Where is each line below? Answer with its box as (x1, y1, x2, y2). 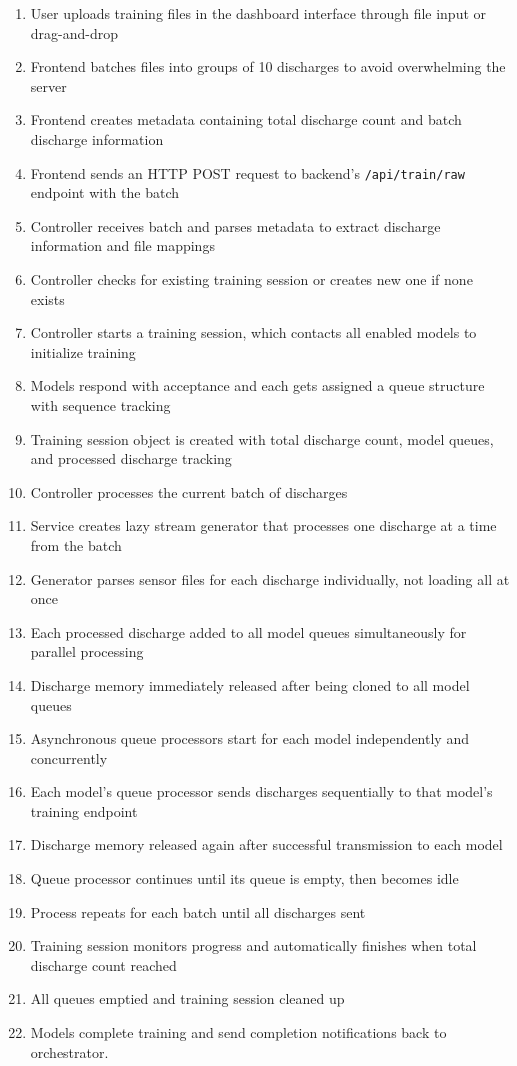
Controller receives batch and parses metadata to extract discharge (30, 215, 441, 236)
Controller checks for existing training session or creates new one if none (30, 269, 473, 289)
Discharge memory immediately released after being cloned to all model (30, 674, 470, 695)
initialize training (30, 341, 136, 362)
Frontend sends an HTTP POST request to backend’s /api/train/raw (30, 162, 465, 183)
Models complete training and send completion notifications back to (30, 1022, 447, 1043)
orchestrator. (30, 1041, 109, 1062)
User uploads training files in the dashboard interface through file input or (30, 3, 487, 23)
